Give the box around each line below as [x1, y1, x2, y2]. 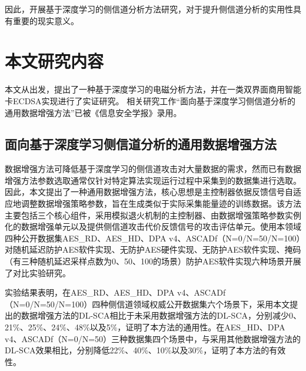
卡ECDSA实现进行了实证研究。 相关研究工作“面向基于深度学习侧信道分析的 [5, 94, 295, 107]
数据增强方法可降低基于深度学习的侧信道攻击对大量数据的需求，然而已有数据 [5, 163, 301, 175]
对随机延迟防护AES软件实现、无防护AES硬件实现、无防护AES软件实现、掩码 [5, 243, 301, 256]
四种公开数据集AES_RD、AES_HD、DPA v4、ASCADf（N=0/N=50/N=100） [5, 231, 301, 244]
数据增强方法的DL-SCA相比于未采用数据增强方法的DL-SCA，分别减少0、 [21, 309, 301, 322]
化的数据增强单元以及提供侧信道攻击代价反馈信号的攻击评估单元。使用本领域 [5, 220, 301, 233]
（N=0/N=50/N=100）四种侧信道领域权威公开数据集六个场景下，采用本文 [5, 297, 290, 310]
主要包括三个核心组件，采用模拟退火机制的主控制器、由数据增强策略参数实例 [5, 208, 301, 221]
